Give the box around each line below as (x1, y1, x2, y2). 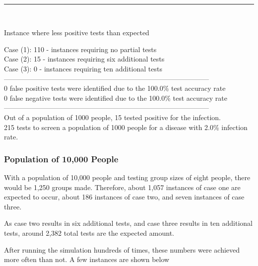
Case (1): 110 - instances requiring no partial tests (4, 44, 157, 54)
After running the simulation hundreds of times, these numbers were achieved (4, 244, 240, 255)
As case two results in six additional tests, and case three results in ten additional (4, 218, 253, 228)
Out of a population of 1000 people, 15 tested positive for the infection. (4, 112, 221, 122)
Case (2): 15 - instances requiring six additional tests (4, 54, 165, 64)
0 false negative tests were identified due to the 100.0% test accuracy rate (4, 92, 227, 103)
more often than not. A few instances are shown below (4, 254, 170, 265)
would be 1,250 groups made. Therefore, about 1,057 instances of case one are (4, 182, 241, 192)
